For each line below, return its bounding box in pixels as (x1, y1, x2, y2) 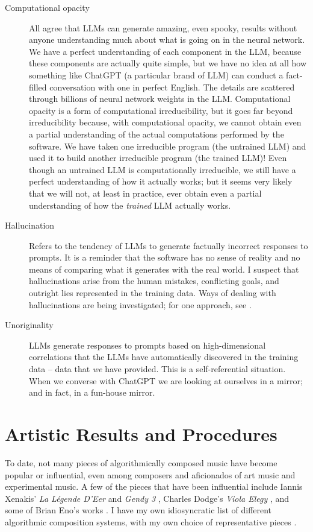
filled (29, 80, 47, 93)
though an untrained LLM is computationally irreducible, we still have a (29, 163, 296, 176)
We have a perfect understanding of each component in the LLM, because (29, 45, 302, 57)
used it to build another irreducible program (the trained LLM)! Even (29, 151, 287, 164)
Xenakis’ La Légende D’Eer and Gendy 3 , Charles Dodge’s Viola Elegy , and (5, 492, 290, 504)
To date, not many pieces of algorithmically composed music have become (5, 456, 277, 469)
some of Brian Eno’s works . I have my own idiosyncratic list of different (5, 504, 272, 516)
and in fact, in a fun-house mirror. (29, 386, 155, 399)
